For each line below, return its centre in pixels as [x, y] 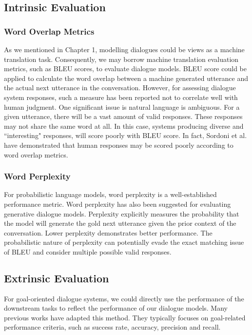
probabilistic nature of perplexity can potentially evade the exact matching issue [124, 242]
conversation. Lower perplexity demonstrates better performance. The [108, 232]
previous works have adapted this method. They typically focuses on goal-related [125, 317]
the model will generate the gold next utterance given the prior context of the [120, 223]
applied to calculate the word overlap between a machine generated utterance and [126, 78]
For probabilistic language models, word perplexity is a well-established [110, 194]
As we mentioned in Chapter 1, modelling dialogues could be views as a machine [124, 49]
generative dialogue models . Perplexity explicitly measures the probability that [122, 213]
